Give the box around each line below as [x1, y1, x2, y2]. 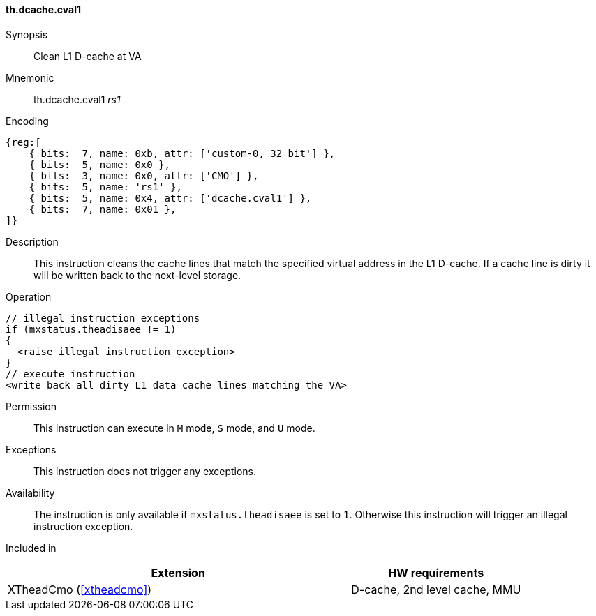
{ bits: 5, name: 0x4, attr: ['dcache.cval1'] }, [29, 192, 312, 204]
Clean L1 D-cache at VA [33, 50, 142, 62]
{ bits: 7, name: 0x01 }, [29, 203, 177, 215]
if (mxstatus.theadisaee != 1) [6, 323, 177, 335]
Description [6, 235, 59, 248]
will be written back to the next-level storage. [33, 269, 241, 281]
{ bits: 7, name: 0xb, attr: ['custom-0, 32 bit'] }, [29, 147, 336, 159]
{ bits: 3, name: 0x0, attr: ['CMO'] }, [29, 170, 259, 181]
